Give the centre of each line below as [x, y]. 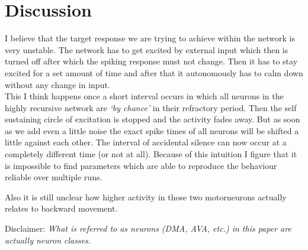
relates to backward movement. [61, 208]
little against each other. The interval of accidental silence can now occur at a [146, 142]
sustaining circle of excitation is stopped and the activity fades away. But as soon [153, 119]
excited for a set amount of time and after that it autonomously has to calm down [154, 72]
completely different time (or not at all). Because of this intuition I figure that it [151, 154]
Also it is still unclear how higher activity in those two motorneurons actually [146, 197]
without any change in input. [57, 84]
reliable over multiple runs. [54, 177]
